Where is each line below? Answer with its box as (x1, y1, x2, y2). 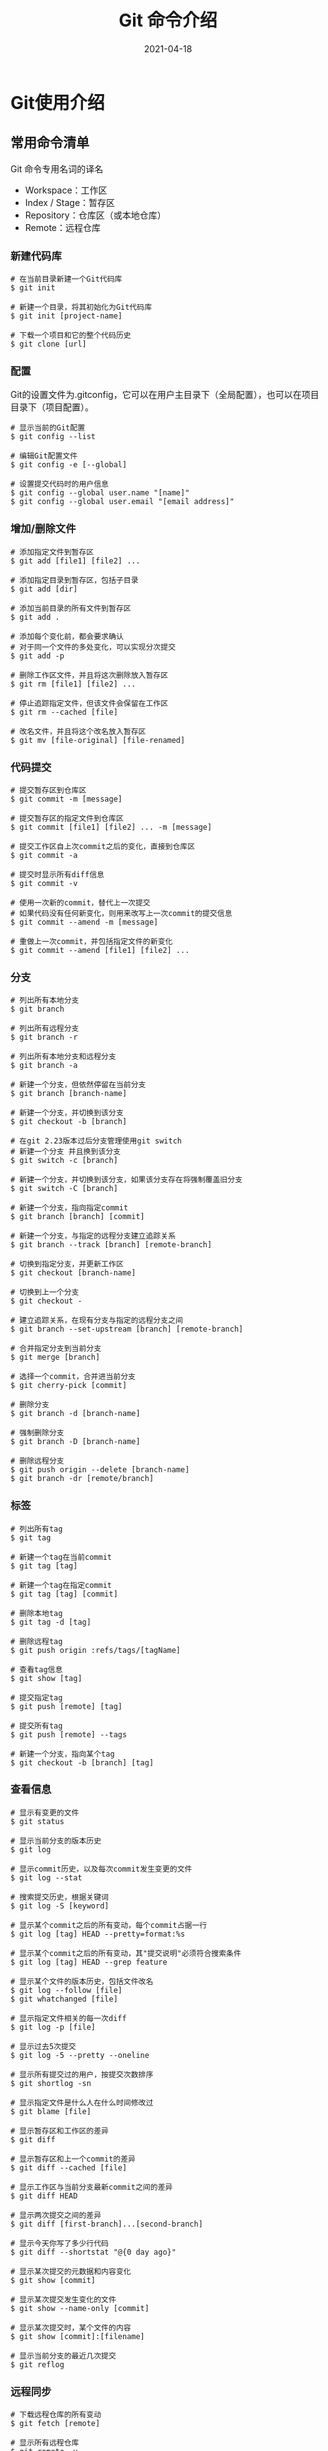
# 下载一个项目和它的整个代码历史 (10, 331, 132, 341)
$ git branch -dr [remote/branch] (10, 1474, 155, 1484)
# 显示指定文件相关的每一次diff (10, 2013, 127, 2023)
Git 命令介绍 (118, 9, 218, 32)
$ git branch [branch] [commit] (10, 1212, 145, 1222)
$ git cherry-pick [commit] (10, 1381, 128, 1391)
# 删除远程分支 (10, 1456, 65, 1466)
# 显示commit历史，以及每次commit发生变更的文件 (10, 1864, 193, 1874)
